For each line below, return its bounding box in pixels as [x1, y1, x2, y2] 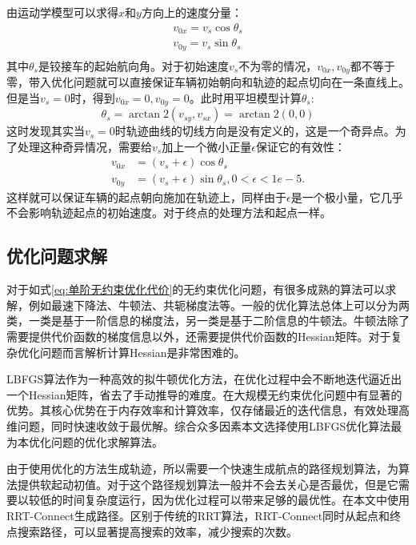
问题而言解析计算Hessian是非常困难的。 [39, 343, 246, 360]
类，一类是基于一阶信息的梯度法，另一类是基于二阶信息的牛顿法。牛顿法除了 [6, 312, 410, 329]
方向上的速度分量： [141, 4, 242, 20]
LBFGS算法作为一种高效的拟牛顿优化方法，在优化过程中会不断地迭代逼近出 [6, 371, 402, 387]
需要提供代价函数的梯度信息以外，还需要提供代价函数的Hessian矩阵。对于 [6, 327, 391, 344]
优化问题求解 [6, 243, 107, 268]
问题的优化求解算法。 [50, 433, 163, 450]
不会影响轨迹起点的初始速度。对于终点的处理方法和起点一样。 [6, 204, 331, 221]
